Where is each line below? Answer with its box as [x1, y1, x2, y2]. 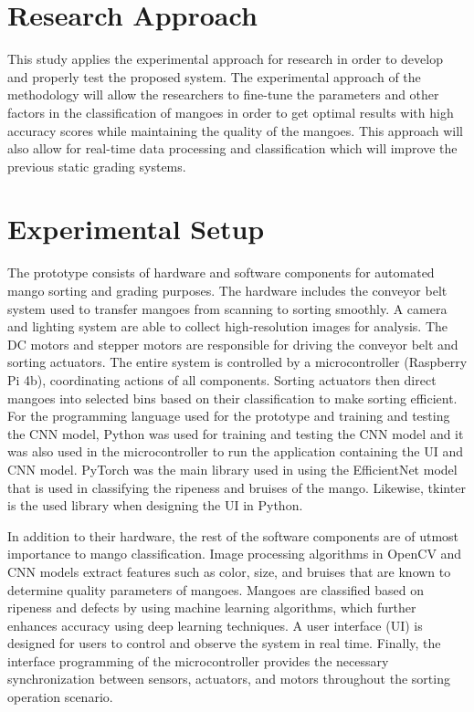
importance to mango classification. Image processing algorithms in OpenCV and [7, 544, 462, 563]
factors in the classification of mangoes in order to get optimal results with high [7, 102, 454, 121]
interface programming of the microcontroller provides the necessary [7, 651, 389, 670]
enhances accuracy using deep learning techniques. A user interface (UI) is [7, 615, 423, 634]
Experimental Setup [7, 210, 265, 247]
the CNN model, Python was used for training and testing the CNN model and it [7, 424, 464, 443]
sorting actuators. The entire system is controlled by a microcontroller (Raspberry [7, 352, 468, 372]
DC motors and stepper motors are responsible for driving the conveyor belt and [7, 334, 458, 353]
